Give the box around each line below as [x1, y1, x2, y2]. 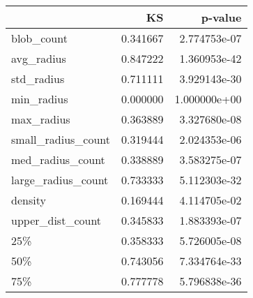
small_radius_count [11, 131, 111, 147]
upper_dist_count [11, 212, 102, 228]
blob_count [11, 30, 68, 46]
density [11, 192, 46, 208]
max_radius [11, 111, 70, 127]
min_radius [11, 91, 68, 107]
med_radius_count [11, 151, 105, 167]
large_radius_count [11, 172, 109, 188]
